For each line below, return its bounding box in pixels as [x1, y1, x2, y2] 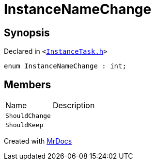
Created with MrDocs [4, 137, 72, 146]
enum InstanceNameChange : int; [4, 62, 126, 70]
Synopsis [4, 26, 50, 39]
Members [4, 78, 51, 91]
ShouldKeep [5, 121, 44, 129]
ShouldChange [5, 112, 51, 120]
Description [52, 100, 95, 111]
